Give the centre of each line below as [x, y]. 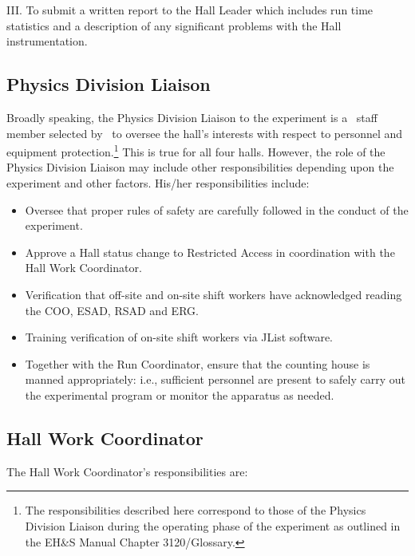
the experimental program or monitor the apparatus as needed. [180, 394]
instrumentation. [47, 41]
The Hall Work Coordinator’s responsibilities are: [127, 471]
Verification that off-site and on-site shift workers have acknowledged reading [213, 294]
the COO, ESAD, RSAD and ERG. [112, 310]
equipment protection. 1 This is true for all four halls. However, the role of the [196, 150]
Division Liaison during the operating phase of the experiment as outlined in [213, 525]
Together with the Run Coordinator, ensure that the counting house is [198, 363]
